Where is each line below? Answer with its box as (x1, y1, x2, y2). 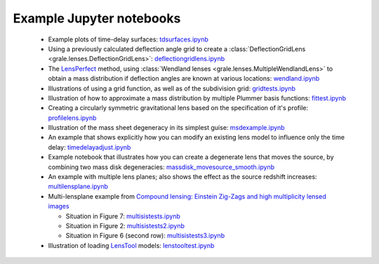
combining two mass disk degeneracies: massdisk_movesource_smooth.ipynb (48, 162, 275, 171)
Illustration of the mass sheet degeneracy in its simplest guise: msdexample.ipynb (48, 124, 285, 132)
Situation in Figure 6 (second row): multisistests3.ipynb (65, 232, 225, 240)
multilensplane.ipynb (48, 183, 109, 191)
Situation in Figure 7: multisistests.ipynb (65, 211, 180, 220)
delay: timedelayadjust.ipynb (48, 143, 131, 151)
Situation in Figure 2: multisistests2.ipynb (65, 221, 185, 230)
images (48, 202, 69, 211)
